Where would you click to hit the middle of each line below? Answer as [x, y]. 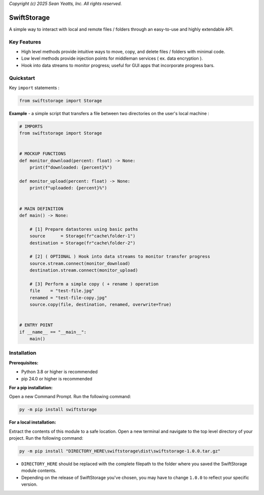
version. [29, 484]
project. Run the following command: [46, 438]
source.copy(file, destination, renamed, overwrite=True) [100, 305]
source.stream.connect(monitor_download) [80, 263]
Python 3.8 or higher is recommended [59, 372]
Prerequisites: [24, 363]
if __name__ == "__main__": [53, 332]
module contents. [39, 471]
